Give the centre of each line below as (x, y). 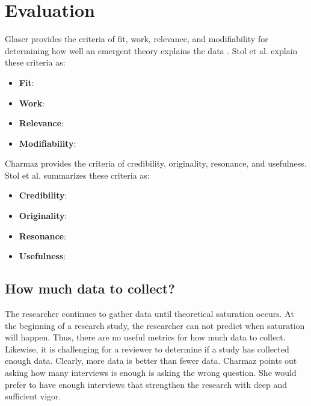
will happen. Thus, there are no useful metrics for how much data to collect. (145, 337)
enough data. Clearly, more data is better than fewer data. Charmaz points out (151, 361)
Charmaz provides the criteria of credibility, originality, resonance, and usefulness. (156, 163)
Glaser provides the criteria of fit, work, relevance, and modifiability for (137, 39)
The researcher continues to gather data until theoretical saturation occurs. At (149, 314)
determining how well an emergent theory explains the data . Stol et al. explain (151, 50)
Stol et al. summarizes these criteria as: (77, 175)
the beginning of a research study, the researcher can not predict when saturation (155, 325)
